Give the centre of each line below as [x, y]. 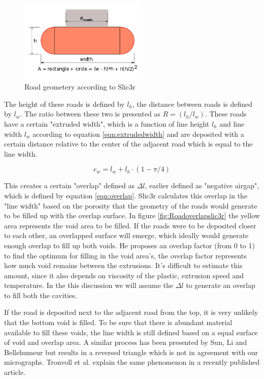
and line [232, 123]
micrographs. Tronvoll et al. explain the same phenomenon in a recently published [132, 362]
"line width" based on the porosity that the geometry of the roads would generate [131, 205]
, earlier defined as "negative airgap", [202, 185]
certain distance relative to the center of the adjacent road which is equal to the [128, 144]
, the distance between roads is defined [192, 104]
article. [15, 372]
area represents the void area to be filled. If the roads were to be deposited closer [130, 225]
